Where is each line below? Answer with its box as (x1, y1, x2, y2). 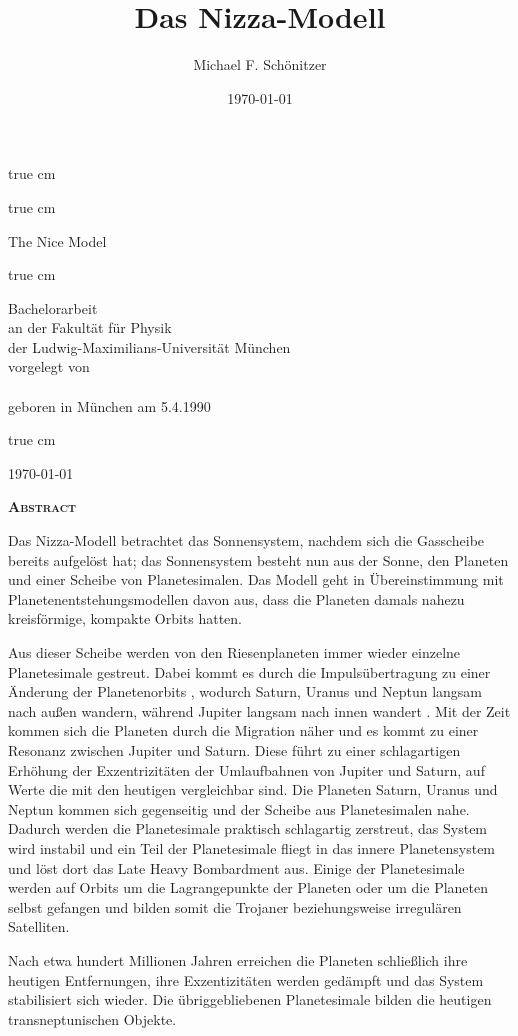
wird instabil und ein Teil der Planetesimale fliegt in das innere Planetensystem (8, 837, 496, 858)
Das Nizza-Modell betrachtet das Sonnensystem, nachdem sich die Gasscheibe (8, 530, 485, 551)
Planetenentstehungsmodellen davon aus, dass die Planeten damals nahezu (8, 588, 465, 609)
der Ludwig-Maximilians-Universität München (8, 336, 291, 357)
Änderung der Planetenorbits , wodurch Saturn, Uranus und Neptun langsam (8, 681, 483, 702)
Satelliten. (8, 916, 70, 937)
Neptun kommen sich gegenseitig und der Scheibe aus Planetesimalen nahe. (8, 798, 470, 819)
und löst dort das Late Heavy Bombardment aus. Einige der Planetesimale (8, 857, 465, 878)
